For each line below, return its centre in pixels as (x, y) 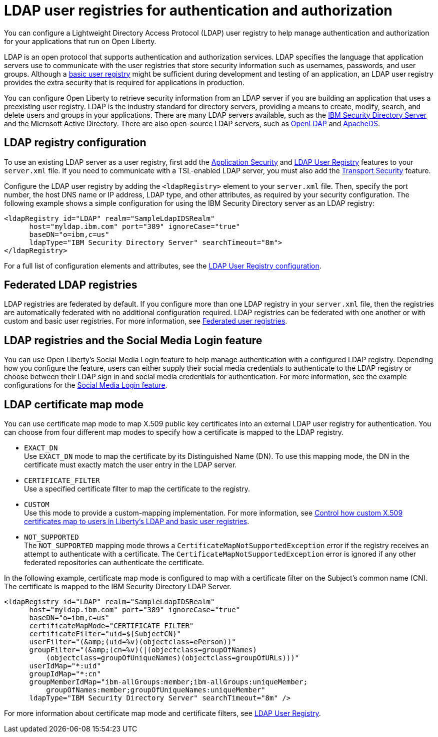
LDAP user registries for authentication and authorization (198, 11)
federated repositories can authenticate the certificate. (114, 563)
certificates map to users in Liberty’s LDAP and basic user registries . (137, 522)
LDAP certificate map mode (74, 404)
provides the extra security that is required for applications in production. (124, 82)
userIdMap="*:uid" (65, 666)
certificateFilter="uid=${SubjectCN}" (105, 634)
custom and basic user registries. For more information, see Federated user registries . (146, 321)
